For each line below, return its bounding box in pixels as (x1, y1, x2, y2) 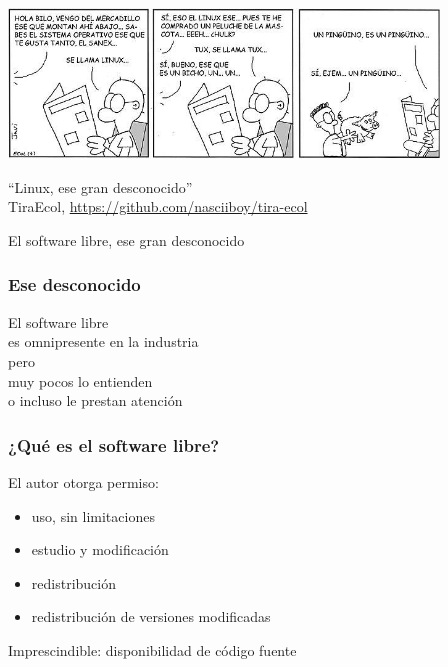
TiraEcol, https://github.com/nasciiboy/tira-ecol (8, 196, 308, 217)
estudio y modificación (31, 539, 169, 560)
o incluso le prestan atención (8, 390, 183, 411)
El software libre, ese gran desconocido (8, 229, 245, 250)
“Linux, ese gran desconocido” (8, 176, 193, 197)
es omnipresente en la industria (8, 331, 199, 352)
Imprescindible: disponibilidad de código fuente (8, 639, 297, 660)
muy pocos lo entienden (8, 370, 153, 391)
